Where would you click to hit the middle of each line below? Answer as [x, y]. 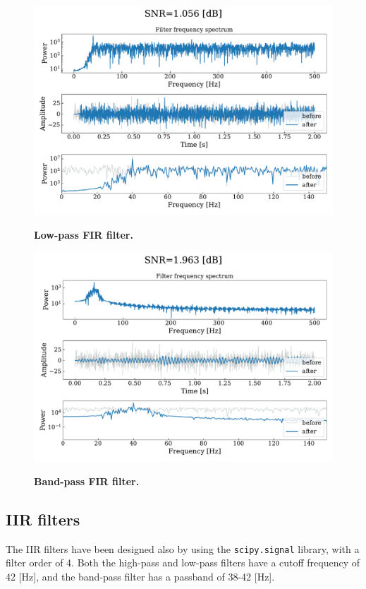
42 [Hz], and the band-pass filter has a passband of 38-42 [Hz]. [140, 576]
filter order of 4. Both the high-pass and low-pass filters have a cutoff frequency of [183, 563]
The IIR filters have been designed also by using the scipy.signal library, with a [183, 548]
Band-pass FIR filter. [87, 481]
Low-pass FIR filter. [84, 235]
